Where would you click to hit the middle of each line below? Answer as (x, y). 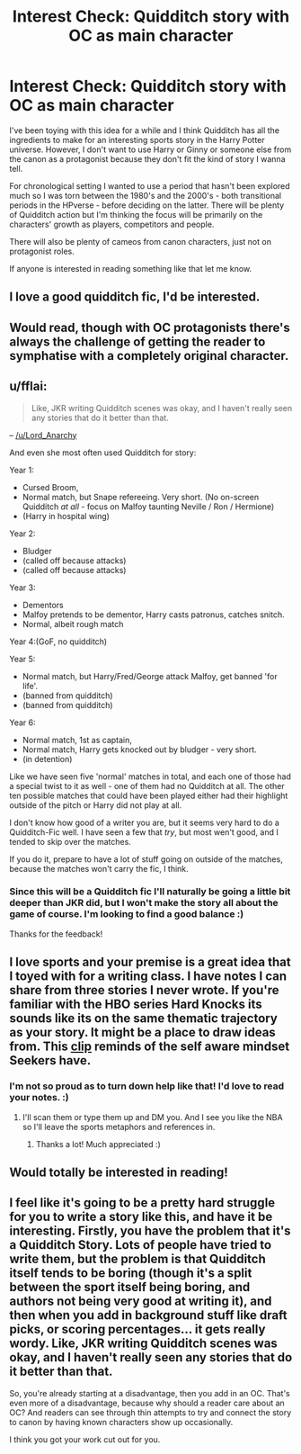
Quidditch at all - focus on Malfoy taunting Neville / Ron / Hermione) (148, 507)
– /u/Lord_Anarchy (43, 435)
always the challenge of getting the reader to (137, 341)
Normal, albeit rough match (73, 624)
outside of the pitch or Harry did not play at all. (96, 805)
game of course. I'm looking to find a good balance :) (127, 914)
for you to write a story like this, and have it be (141, 1217)
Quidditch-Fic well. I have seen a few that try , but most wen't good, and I (144, 832)
